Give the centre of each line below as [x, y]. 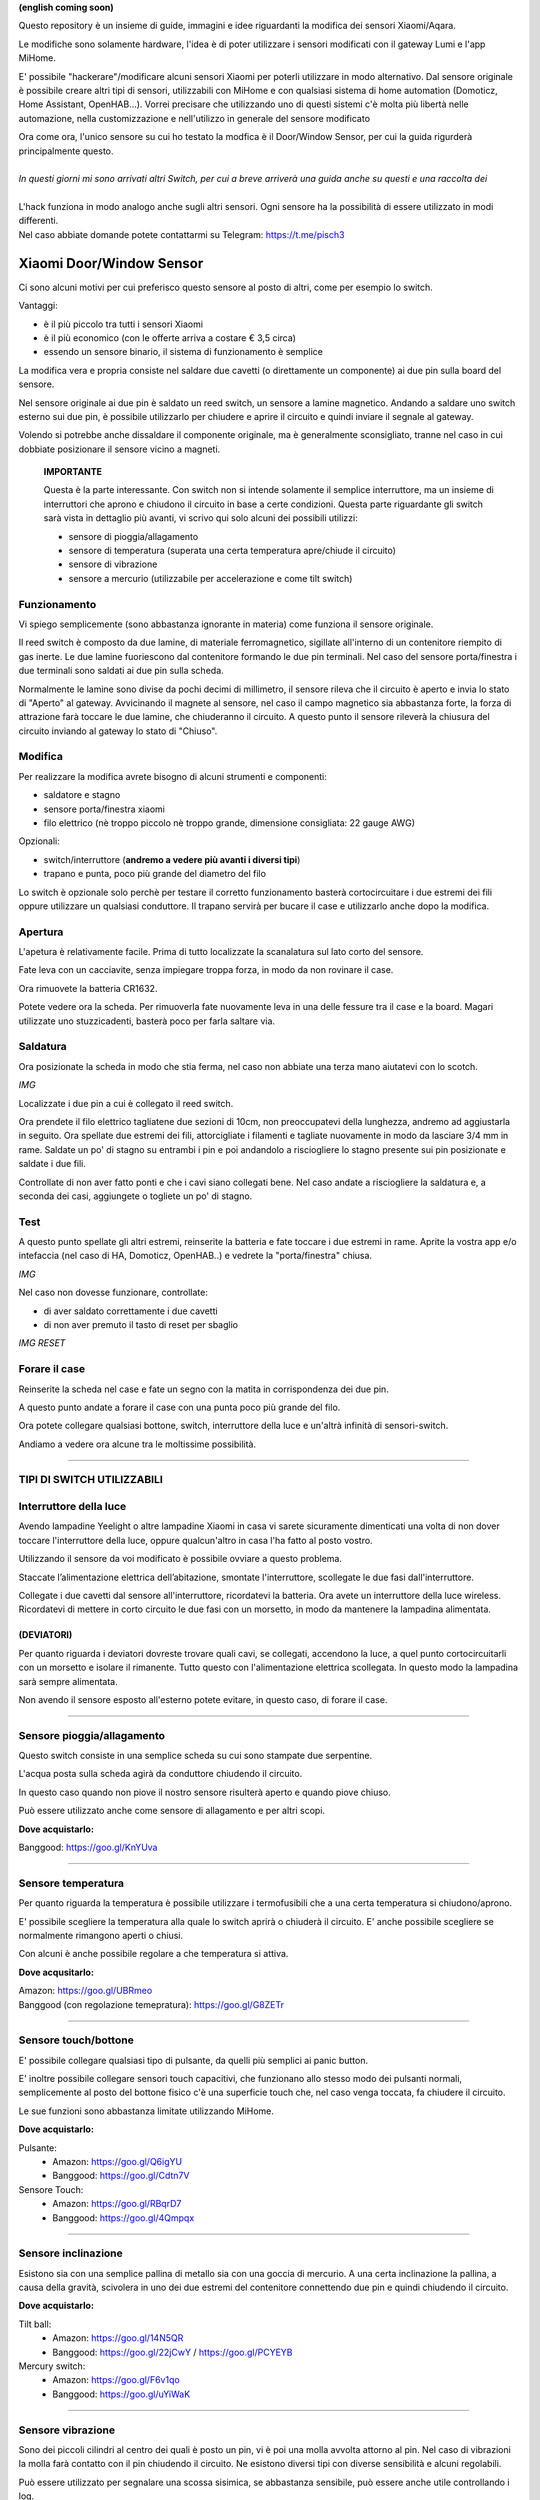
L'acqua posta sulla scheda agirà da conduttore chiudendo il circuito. [160, 1774]
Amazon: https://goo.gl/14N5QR [118, 2338]
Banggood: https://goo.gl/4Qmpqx [123, 2217]
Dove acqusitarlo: [56, 1972]
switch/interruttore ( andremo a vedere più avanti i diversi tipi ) [172, 859]
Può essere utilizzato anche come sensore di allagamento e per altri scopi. [171, 1811]
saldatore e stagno [82, 795]
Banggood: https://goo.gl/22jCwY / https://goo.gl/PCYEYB [173, 2352]
